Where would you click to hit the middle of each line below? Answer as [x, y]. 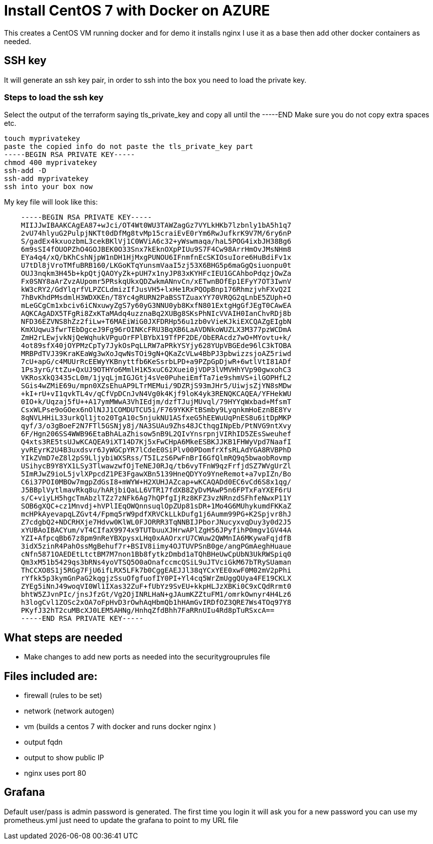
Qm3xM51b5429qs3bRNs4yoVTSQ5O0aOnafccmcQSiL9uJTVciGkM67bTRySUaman [156, 562]
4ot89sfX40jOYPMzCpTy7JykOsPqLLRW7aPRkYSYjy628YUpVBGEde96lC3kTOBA [156, 346]
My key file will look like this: [51, 202]
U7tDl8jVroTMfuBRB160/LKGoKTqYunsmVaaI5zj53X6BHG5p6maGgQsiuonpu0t [156, 266]
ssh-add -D [25, 171]
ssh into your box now [49, 187]
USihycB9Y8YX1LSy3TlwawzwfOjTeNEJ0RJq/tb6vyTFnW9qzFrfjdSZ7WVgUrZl [156, 466]
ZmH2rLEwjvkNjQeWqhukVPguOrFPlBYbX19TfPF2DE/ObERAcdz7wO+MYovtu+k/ [156, 338]
